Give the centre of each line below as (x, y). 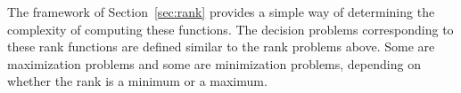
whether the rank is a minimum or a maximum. (137, 81)
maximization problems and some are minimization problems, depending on (214, 63)
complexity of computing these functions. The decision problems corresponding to (230, 29)
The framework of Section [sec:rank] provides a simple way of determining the (221, 12)
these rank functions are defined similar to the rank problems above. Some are (221, 46)
